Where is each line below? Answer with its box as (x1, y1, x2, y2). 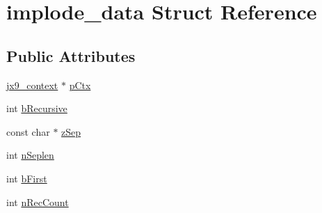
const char (6, 124, 50, 139)
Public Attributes (6, 45, 136, 66)
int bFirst (6, 171, 47, 185)
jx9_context (6, 77, 58, 92)
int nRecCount (6, 194, 69, 209)
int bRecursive (6, 101, 67, 116)
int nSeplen (6, 148, 54, 162)
